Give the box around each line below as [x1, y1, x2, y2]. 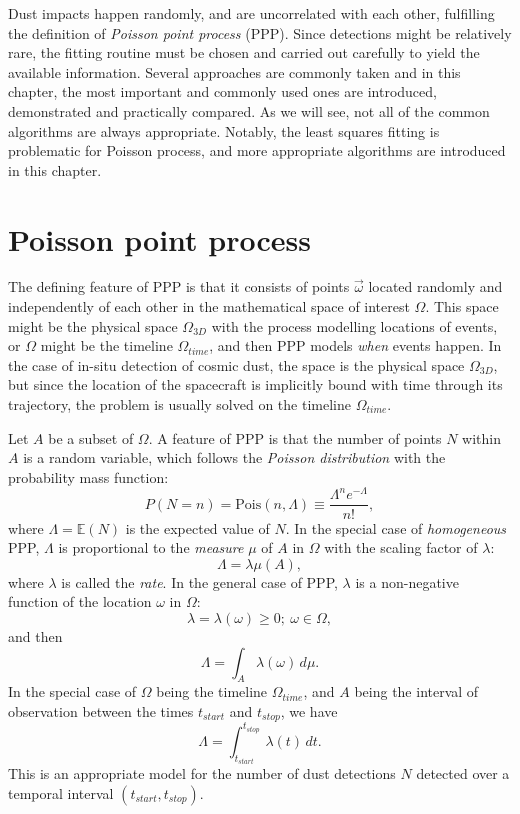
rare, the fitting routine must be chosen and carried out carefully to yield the [8, 42, 480, 63]
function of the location [8, 591, 152, 612]
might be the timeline [40, 335, 173, 356]
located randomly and [368, 276, 503, 297]
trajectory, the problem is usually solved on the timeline [8, 394, 351, 415]
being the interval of [354, 681, 479, 702]
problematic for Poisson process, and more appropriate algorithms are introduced [8, 140, 506, 161]
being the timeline [156, 681, 268, 702]
